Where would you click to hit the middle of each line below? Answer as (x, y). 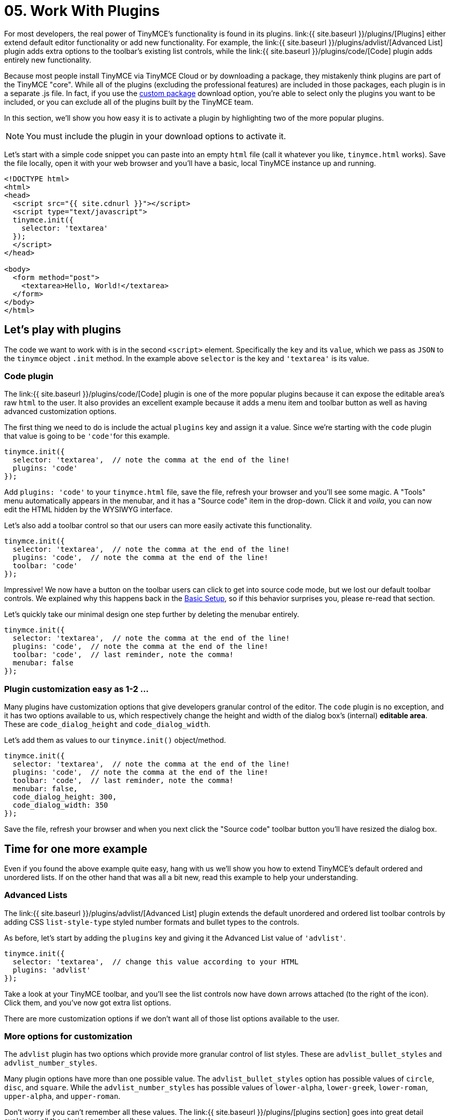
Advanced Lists (36, 895)
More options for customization (68, 1037)
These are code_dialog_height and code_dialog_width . (107, 724)
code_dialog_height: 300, (65, 797)
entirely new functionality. (48, 60)
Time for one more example (76, 849)
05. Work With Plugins (82, 11)
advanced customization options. (60, 412)
